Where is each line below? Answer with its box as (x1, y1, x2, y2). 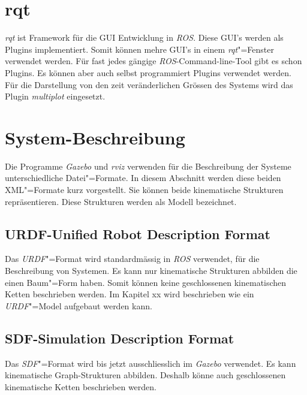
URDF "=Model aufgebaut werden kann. (5, 299, 152, 312)
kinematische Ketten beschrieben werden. (5, 380, 156, 393)
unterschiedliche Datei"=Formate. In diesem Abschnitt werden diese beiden (5, 171, 281, 184)
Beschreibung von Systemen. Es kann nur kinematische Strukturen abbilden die (5, 264, 297, 276)
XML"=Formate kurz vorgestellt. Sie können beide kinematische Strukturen (5, 183, 284, 195)
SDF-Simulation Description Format (5, 328, 234, 347)
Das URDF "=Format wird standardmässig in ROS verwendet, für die (5, 252, 260, 265)
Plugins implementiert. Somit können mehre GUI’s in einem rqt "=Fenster (5, 43, 274, 55)
